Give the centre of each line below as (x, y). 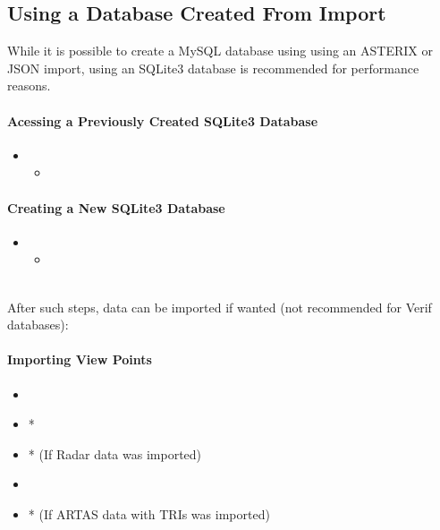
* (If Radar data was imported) (115, 453)
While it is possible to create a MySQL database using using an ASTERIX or (220, 51)
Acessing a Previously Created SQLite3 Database (163, 120)
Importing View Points (80, 359)
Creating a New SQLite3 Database (116, 207)
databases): (38, 325)
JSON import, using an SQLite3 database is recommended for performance (213, 68)
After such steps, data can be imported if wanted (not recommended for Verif (220, 307)
